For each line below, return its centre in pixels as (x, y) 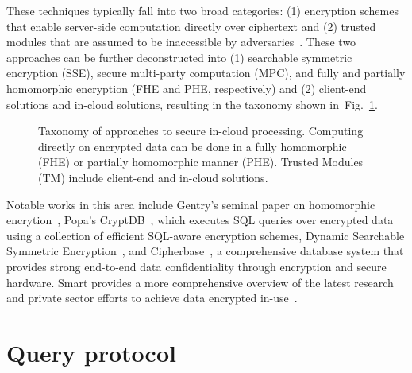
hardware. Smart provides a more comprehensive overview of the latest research (200, 282)
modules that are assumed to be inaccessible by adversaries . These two (181, 42)
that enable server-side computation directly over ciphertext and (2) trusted (191, 26)
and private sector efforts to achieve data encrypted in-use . (152, 298)
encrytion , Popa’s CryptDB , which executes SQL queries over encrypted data (200, 220)
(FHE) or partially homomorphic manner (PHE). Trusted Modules (201, 162)
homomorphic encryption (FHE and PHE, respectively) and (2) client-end (187, 88)
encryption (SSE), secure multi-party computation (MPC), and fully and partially (206, 73)
